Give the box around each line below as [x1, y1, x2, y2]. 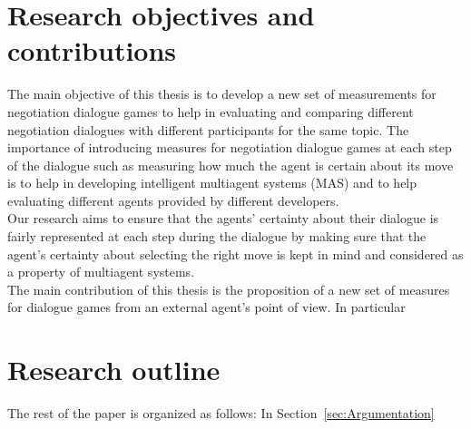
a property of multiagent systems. [7, 262, 195, 281]
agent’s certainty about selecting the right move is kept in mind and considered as [7, 244, 464, 263]
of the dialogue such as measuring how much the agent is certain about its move [7, 155, 454, 174]
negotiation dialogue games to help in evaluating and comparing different [7, 102, 414, 121]
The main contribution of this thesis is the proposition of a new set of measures [7, 279, 450, 298]
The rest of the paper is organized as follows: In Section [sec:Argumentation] [7, 404, 435, 423]
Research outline [7, 351, 221, 388]
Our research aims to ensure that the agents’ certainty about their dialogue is [7, 209, 439, 228]
